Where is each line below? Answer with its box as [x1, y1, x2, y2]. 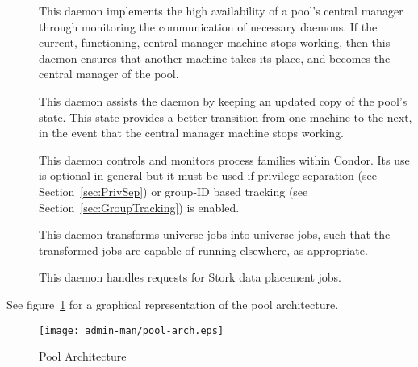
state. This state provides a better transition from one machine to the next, [39, 108, 412, 125]
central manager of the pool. [39, 65, 179, 82]
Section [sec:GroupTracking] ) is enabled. [39, 198, 240, 215]
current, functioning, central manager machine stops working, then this [39, 34, 391, 51]
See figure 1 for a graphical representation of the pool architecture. [6, 295, 339, 312]
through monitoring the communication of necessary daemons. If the [39, 18, 378, 35]
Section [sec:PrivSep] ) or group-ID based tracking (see [39, 182, 308, 199]
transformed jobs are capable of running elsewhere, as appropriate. [39, 241, 368, 258]
